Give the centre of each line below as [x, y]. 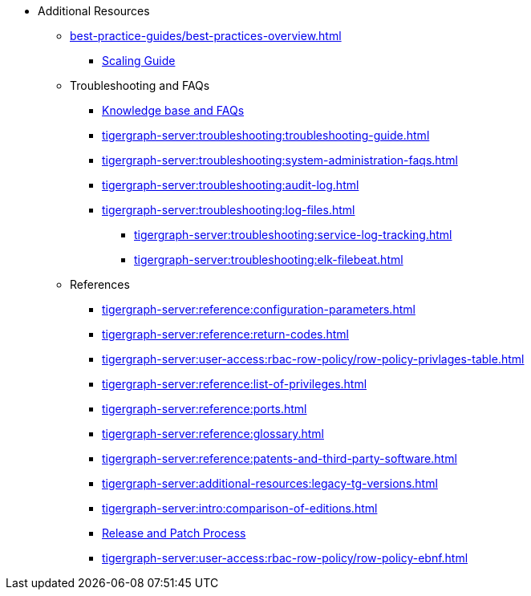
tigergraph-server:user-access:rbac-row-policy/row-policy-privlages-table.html [313, 359]
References [100, 284]
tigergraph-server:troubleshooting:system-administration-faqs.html [280, 160]
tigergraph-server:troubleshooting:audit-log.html [231, 185]
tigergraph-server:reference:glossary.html [213, 434]
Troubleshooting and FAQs [140, 85]
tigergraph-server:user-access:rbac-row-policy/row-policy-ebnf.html [285, 558]
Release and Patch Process [174, 533]
